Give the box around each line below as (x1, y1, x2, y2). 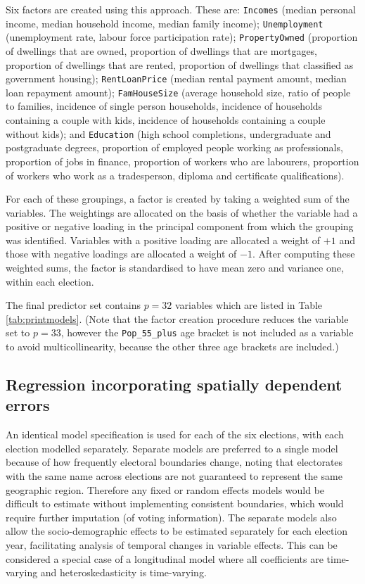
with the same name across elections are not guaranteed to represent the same (6, 469, 342, 483)
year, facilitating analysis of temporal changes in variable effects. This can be (6, 538, 338, 552)
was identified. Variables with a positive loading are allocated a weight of (6, 232, 321, 247)
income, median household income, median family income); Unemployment (6, 15, 324, 30)
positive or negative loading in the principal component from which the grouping (6, 219, 354, 234)
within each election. (6, 274, 94, 288)
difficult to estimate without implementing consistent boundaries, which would (6, 496, 344, 511)
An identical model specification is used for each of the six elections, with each (6, 427, 344, 442)
